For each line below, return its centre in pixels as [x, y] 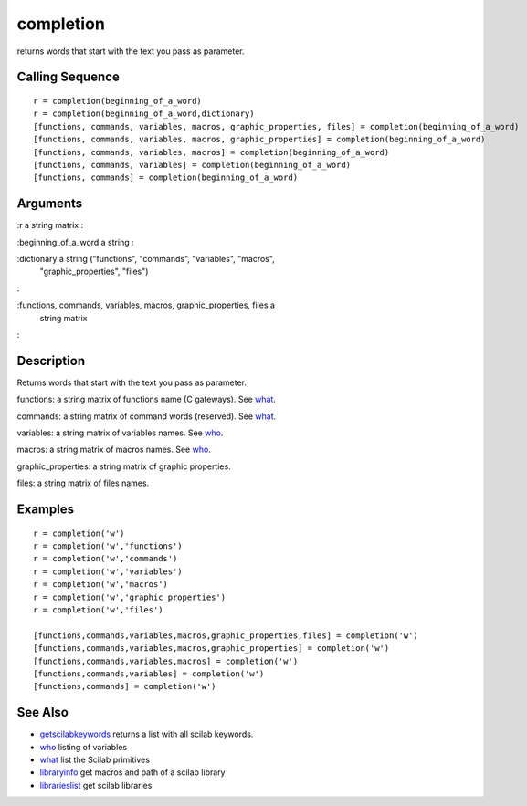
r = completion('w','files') [98, 610]
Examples [46, 509]
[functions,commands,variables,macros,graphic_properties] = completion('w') [211, 649]
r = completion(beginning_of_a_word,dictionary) [144, 114]
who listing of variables [84, 747]
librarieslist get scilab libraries [96, 785]
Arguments [50, 204]
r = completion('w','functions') [108, 546]
